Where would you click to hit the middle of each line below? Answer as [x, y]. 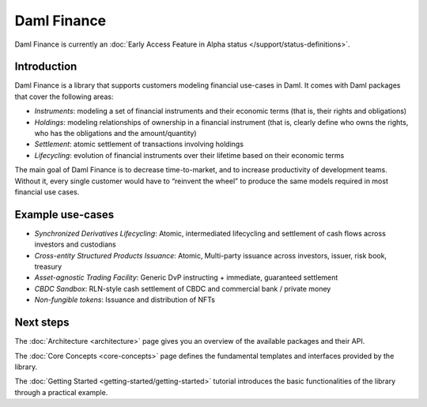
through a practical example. [61, 392]
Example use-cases [64, 215]
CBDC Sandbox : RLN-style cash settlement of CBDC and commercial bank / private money [183, 288]
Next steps [42, 323]
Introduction [46, 67]
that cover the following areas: [64, 96]
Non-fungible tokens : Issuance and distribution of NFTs [125, 300]
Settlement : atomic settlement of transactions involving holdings [139, 144]
